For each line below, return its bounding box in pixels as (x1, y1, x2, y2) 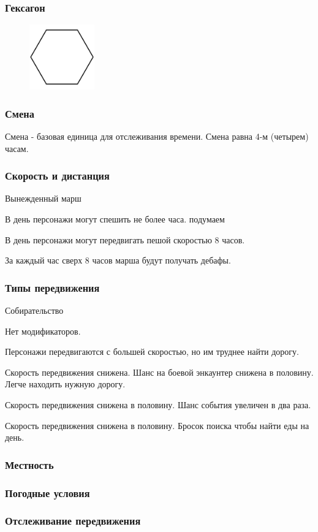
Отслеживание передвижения (5, 513, 141, 528)
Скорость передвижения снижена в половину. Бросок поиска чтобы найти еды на (5, 419, 309, 431)
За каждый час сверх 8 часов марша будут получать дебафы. (5, 254, 231, 267)
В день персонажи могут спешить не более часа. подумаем (5, 213, 225, 226)
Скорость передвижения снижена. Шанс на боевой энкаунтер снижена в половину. (5, 365, 314, 378)
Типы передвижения (5, 279, 100, 295)
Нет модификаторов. (5, 324, 81, 337)
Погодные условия (5, 485, 90, 500)
